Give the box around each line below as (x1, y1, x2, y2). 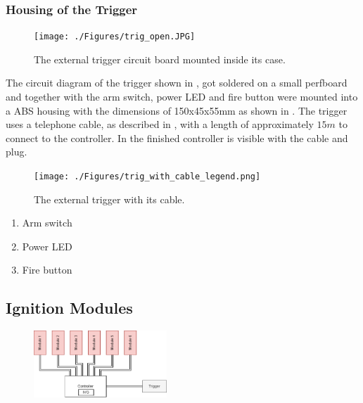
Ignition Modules (6, 297, 133, 319)
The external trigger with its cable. (34, 191, 185, 206)
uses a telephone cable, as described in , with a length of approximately (6, 117, 314, 132)
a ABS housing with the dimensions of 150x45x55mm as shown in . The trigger (6, 103, 348, 117)
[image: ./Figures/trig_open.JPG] (34, 32, 196, 42)
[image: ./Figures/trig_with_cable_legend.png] (34, 172, 261, 182)
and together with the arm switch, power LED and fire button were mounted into (6, 89, 358, 104)
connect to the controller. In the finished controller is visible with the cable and (6, 130, 348, 145)
